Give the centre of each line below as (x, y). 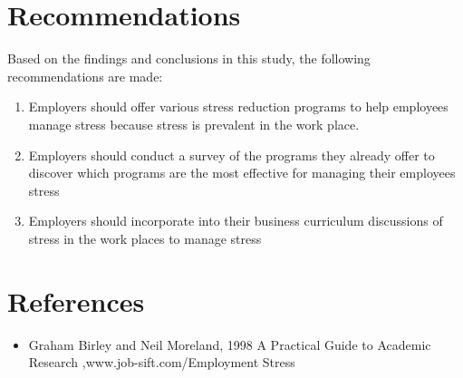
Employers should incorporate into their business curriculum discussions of (236, 221)
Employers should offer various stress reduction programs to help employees (238, 107)
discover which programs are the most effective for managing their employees (242, 173)
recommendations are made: (85, 76)
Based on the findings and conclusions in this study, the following (189, 58)
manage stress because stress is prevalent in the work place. (194, 124)
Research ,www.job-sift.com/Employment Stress (162, 362)
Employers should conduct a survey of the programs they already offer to (231, 155)
